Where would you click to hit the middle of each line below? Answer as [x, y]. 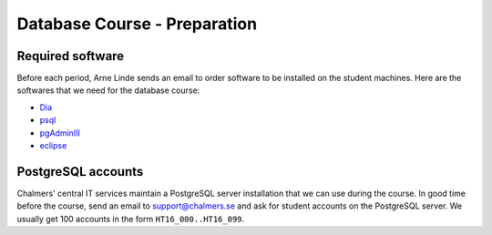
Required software [71, 56]
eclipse [53, 146]
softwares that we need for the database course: [108, 90]
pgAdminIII [60, 133]
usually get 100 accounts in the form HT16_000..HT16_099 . [131, 219]
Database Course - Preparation [137, 24]
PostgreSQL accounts [80, 172]
